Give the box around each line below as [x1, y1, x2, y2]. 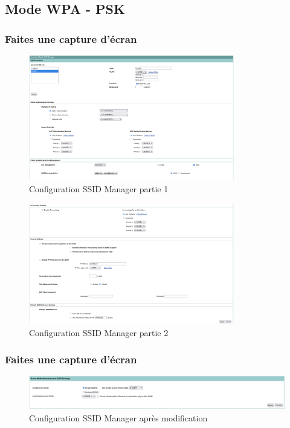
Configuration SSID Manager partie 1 [29, 182, 169, 195]
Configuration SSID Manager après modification [29, 411, 208, 424]
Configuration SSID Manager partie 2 [29, 326, 169, 339]
